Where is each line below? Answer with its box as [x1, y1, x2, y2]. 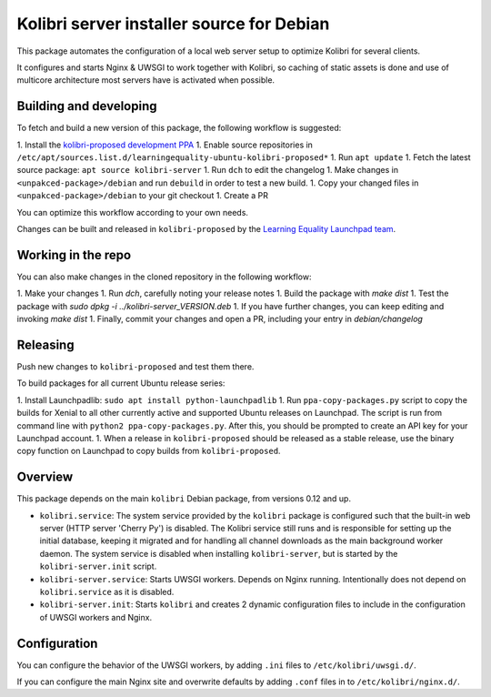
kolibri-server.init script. [39, 561, 157, 572]
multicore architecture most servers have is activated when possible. [16, 75, 276, 86]
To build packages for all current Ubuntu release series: [16, 378, 225, 389]
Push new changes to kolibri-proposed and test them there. [16, 360, 255, 372]
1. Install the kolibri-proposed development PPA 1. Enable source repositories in [16, 139, 314, 150]
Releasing [16, 337, 75, 352]
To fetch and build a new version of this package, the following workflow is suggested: [16, 123, 342, 134]
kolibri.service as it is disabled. [39, 586, 175, 597]
